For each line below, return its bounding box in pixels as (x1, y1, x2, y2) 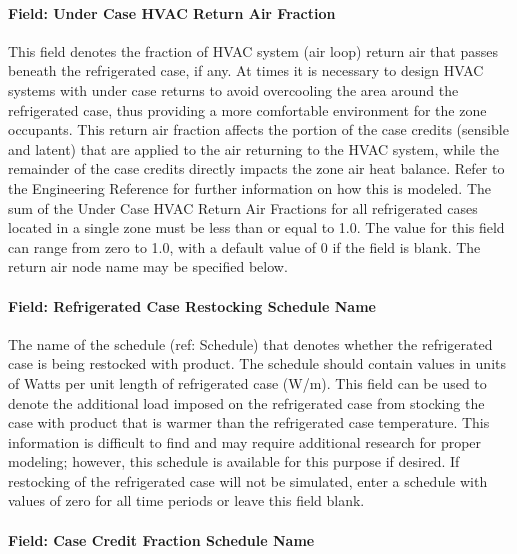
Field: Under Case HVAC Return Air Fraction (8, 2, 336, 23)
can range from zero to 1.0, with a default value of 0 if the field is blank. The (8, 236, 481, 257)
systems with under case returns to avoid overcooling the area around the (8, 79, 459, 100)
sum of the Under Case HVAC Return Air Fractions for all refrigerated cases (8, 197, 478, 218)
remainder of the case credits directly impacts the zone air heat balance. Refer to (8, 158, 505, 179)
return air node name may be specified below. (8, 256, 288, 277)
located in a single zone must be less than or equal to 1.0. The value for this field (8, 217, 505, 238)
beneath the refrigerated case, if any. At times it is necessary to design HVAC (8, 60, 484, 81)
